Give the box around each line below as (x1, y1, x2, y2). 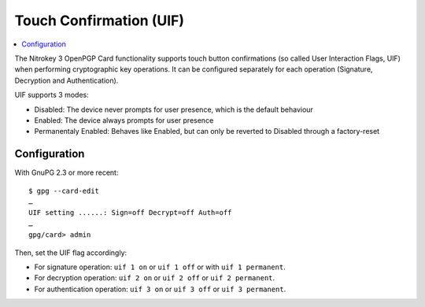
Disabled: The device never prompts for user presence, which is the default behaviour (34, 105, 314, 114)
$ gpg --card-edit (28, 186, 100, 195)
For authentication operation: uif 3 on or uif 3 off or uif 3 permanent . (34, 284, 286, 294)
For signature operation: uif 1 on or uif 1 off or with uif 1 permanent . (34, 262, 286, 272)
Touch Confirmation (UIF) (14, 12, 185, 29)
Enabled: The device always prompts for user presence (34, 115, 214, 125)
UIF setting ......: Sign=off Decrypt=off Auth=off (28, 209, 232, 217)
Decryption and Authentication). (14, 76, 119, 85)
